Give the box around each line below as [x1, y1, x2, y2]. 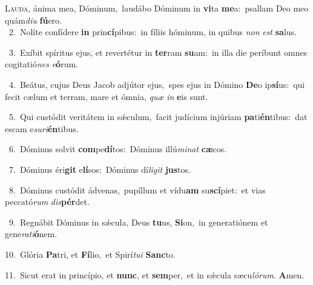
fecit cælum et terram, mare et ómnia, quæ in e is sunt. [5, 90, 208, 102]
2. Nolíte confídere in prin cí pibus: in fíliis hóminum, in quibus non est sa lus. [8, 25, 297, 38]
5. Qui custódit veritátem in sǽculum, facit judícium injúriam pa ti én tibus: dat [8, 110, 308, 123]
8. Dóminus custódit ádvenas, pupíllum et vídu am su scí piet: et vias [8, 183, 266, 196]
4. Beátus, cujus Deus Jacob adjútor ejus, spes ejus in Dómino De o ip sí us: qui [8, 78, 305, 90]
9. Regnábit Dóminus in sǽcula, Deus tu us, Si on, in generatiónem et [8, 215, 268, 228]
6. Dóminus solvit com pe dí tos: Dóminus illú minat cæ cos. [8, 142, 227, 155]
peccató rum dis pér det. [5, 195, 90, 208]
